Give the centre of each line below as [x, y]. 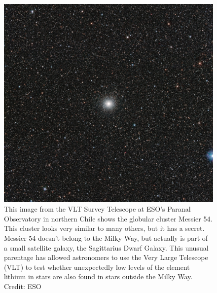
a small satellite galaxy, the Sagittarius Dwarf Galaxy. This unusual [106, 247]
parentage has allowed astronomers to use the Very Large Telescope [106, 257]
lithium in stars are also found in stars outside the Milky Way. [98, 276]
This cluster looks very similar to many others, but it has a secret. [104, 228]
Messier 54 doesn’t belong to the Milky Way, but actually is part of [106, 238]
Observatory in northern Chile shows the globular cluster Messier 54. [108, 218]
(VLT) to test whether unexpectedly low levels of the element [97, 267]
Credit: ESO [23, 286]
